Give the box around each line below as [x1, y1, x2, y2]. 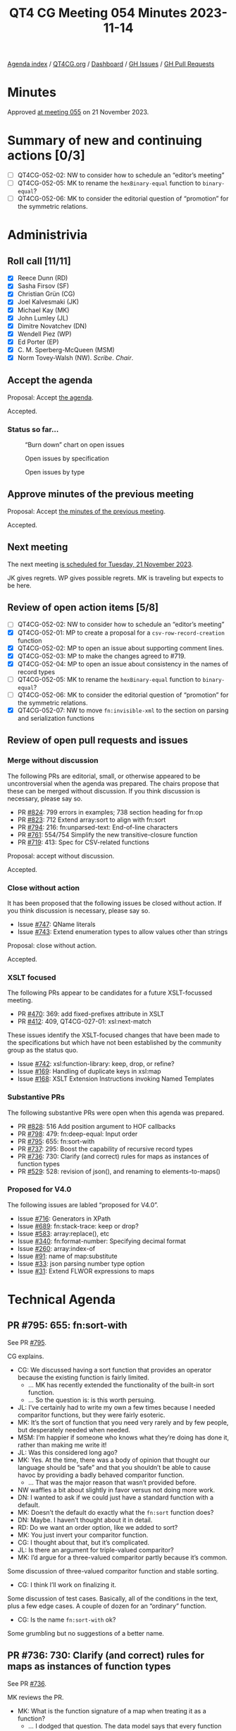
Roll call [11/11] [7, 255, 72, 267]
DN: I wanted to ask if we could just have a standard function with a [17, 1493, 213, 1502]
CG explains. [7, 1352, 44, 1360]
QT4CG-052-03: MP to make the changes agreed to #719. [17, 652, 187, 660]
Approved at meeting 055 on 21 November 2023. [7, 108, 149, 116]
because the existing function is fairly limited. [17, 1373, 149, 1382]
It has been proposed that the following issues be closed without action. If [7, 899, 222, 907]
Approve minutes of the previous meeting [7, 489, 194, 501]
